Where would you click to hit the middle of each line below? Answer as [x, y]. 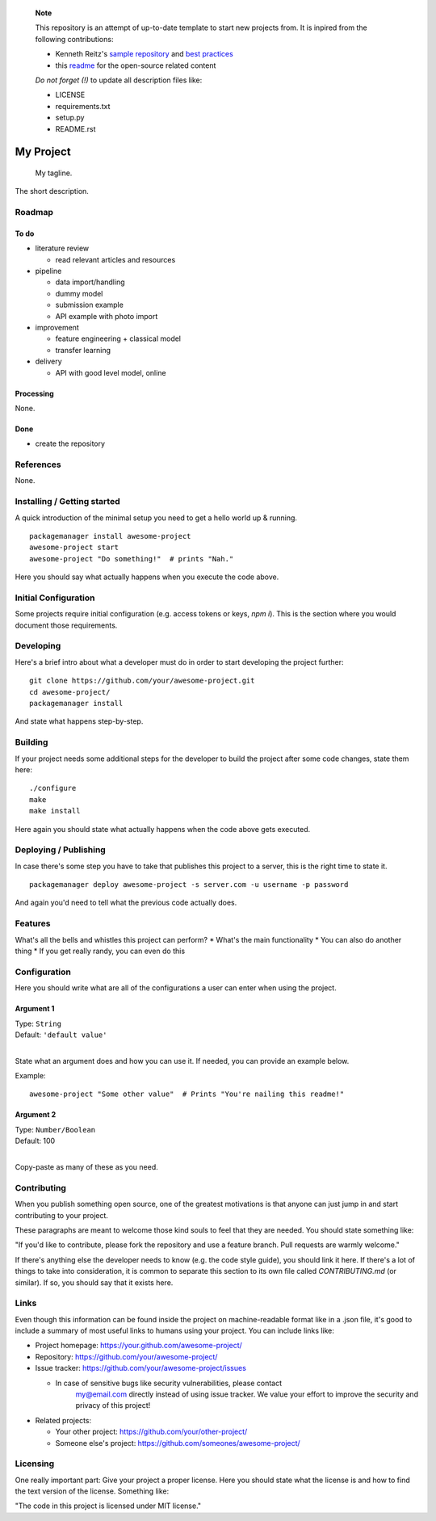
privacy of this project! [113, 1405]
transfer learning [83, 350]
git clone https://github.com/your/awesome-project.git [142, 681]
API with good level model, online [111, 372]
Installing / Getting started [67, 502]
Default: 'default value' [61, 1035]
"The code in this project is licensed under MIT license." [108, 1506]
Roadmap [34, 212]
